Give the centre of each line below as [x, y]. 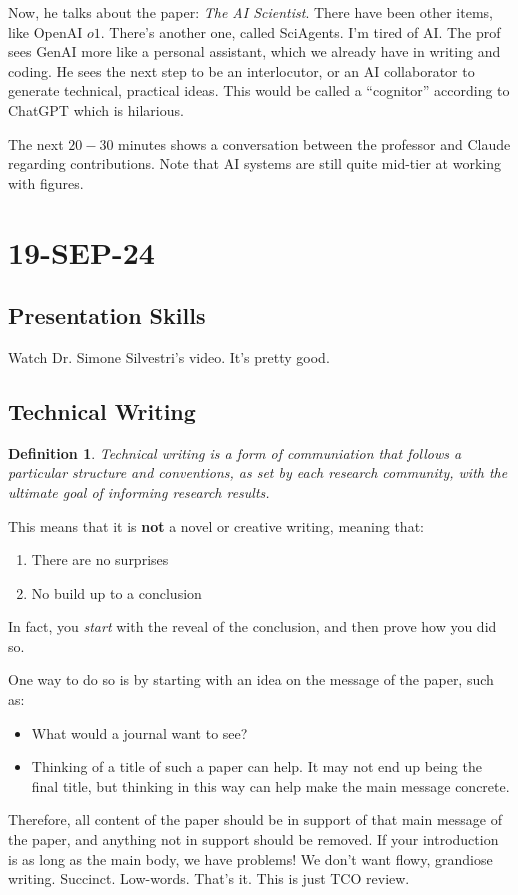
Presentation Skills [107, 315]
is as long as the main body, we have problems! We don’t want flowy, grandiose [250, 858]
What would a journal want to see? [139, 732]
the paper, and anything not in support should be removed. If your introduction [253, 839]
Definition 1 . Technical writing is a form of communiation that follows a [235, 452]
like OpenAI [45, 31]
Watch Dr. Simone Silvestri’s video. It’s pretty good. [169, 356]
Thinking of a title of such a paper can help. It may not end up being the [256, 766]
